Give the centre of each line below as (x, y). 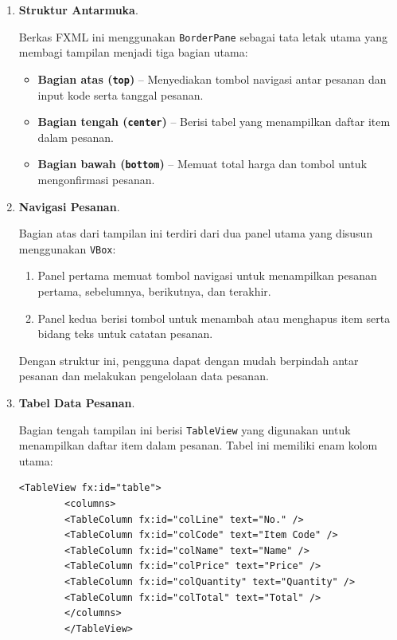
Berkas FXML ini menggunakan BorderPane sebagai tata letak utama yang (203, 36)
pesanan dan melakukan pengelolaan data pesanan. (144, 376)
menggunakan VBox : (67, 248)
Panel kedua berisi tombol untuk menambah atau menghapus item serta (214, 318)
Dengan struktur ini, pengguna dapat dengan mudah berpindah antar (189, 360)
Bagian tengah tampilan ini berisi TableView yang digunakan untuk (185, 429)
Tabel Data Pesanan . (77, 402)
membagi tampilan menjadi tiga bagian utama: (133, 52)
